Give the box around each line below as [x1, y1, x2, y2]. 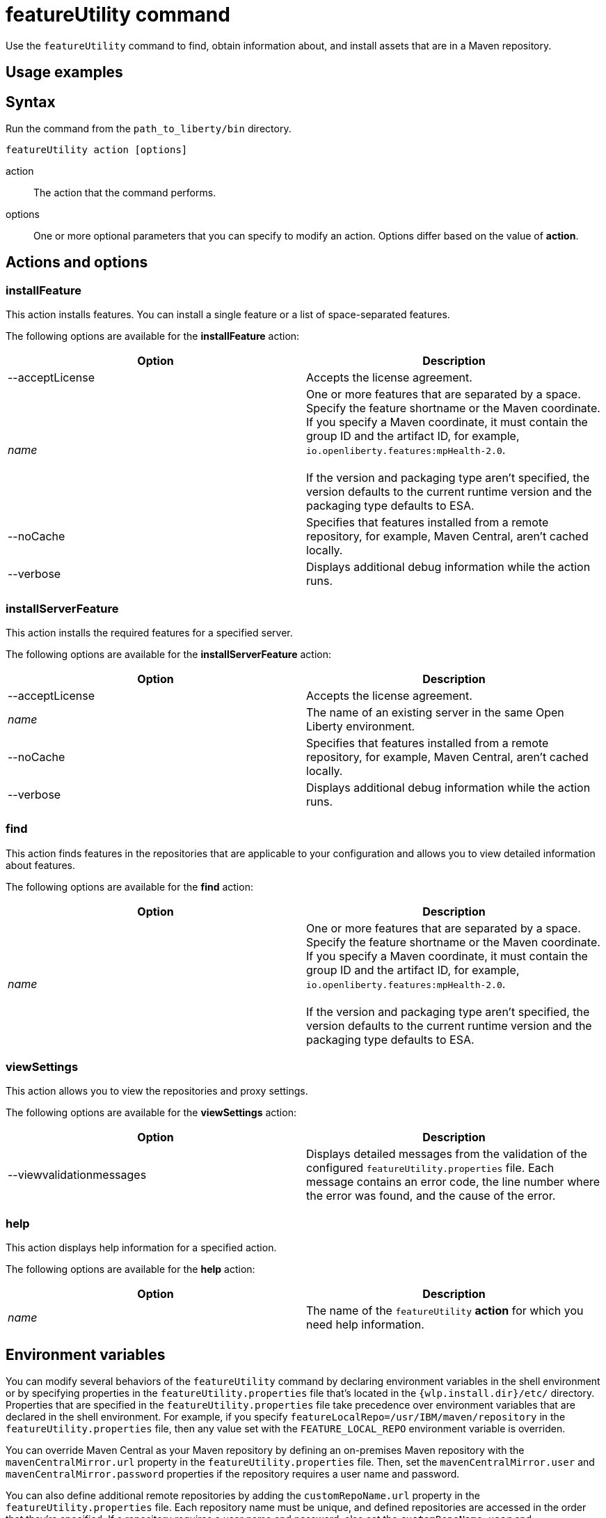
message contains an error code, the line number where [306, 1175, 600, 1189]
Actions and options [6, 253, 148, 272]
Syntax [6, 93, 56, 111]
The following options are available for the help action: [6, 1263, 255, 1276]
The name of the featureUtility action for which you [306, 1304, 584, 1318]
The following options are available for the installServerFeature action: [6, 648, 331, 660]
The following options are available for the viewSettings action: [6, 1106, 296, 1119]
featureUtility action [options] [6, 144, 188, 156]
